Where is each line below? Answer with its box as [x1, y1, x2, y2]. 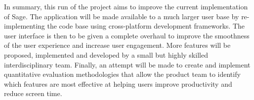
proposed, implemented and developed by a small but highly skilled [4, 49, 208, 60]
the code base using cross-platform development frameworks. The [47, 21, 245, 31]
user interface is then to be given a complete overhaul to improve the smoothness [4, 30, 250, 40]
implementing [4, 21, 45, 31]
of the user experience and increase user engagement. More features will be [4, 40, 231, 50]
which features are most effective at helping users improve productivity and [4, 78, 232, 89]
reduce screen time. [4, 88, 62, 99]
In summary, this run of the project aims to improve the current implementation [4, 1, 248, 11]
